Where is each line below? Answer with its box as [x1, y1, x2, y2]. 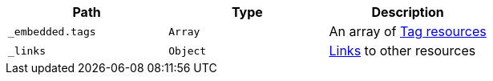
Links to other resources [329, 43, 476, 59]
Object [168, 44, 207, 57]
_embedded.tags [8, 25, 96, 38]
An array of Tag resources [329, 23, 487, 39]
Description [371, 4, 444, 20]
